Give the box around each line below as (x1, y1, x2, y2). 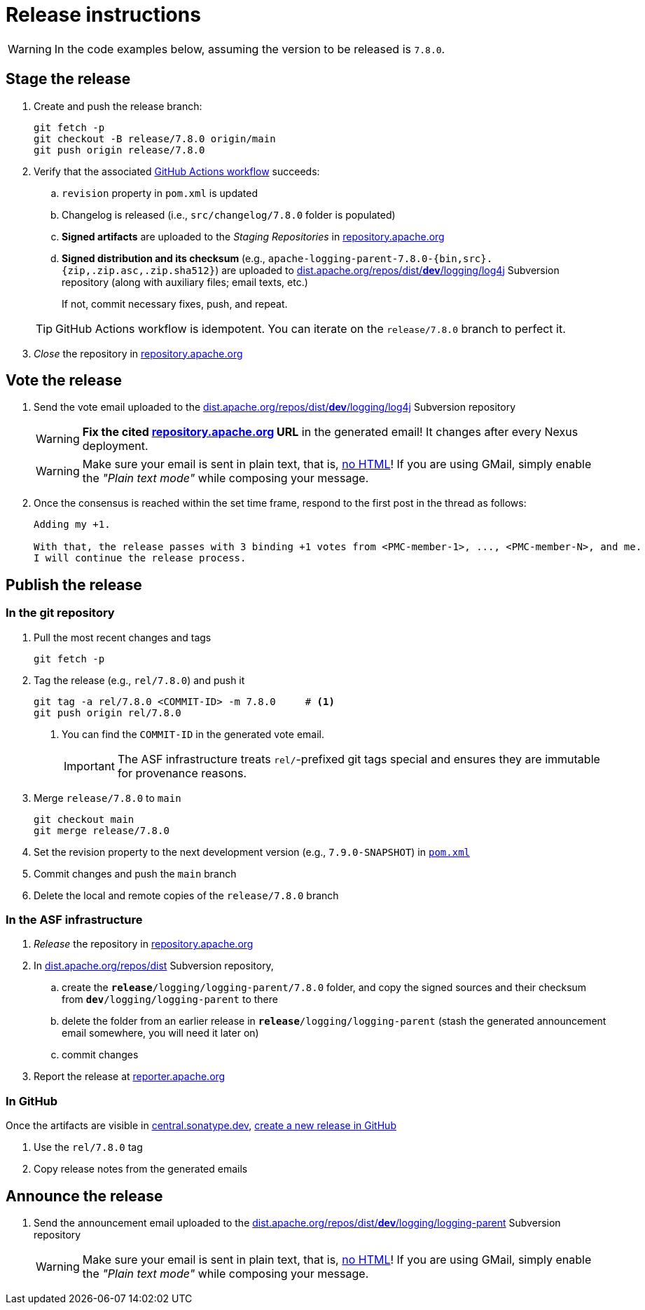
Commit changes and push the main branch (34, 867, 237, 880)
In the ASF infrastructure (6, 913, 143, 927)
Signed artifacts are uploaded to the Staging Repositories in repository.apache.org (62, 230, 445, 243)
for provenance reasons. (117, 765, 247, 780)
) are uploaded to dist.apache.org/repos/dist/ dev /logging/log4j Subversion (215, 264, 560, 276)
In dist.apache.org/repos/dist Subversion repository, (34, 960, 274, 972)
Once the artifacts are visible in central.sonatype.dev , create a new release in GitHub (6, 1119, 396, 1132)
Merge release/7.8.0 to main (34, 791, 181, 804)
